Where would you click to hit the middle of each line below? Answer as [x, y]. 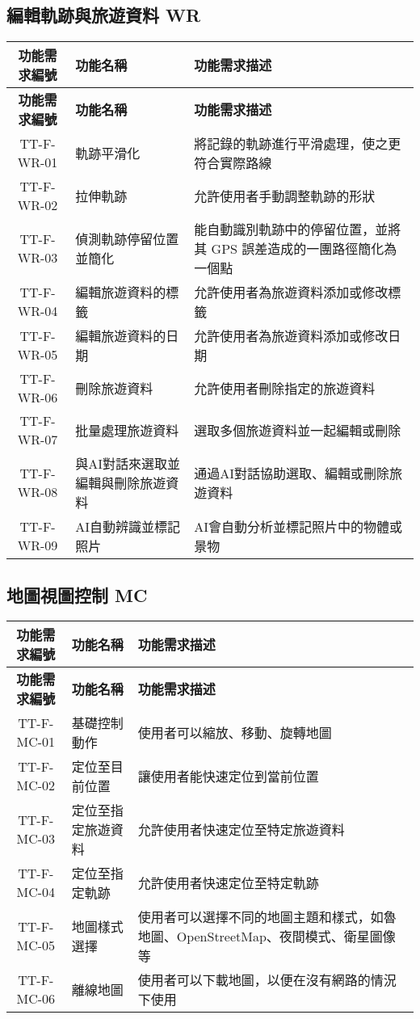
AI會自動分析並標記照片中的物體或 [298, 527]
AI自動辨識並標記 [128, 527]
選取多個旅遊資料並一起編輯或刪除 [298, 431]
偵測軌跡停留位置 [127, 239]
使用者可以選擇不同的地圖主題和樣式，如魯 [267, 917]
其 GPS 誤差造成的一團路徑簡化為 [296, 249]
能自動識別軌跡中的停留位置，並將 [298, 229]
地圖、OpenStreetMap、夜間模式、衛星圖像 [267, 937]
